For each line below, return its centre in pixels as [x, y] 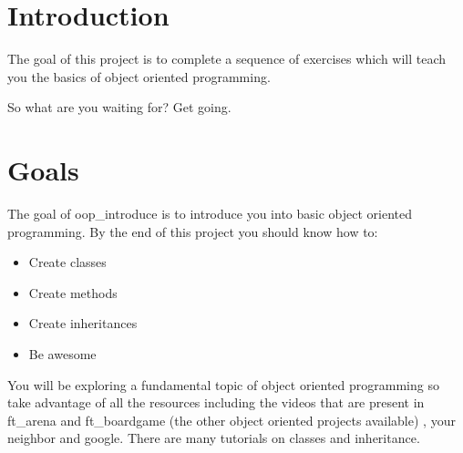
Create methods [73, 292]
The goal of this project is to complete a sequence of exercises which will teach [227, 59]
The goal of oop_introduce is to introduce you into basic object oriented [210, 214]
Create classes [67, 262]
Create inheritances [83, 323]
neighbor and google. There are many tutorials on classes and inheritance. [214, 438]
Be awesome [62, 354]
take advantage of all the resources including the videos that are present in [216, 402]
